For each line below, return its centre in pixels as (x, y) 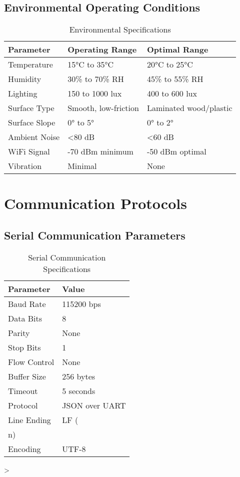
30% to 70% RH (96, 79)
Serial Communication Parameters (95, 235)
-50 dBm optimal (176, 151)
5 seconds (79, 390)
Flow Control (31, 361)
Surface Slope (32, 122)
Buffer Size (27, 376)
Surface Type (31, 108)
